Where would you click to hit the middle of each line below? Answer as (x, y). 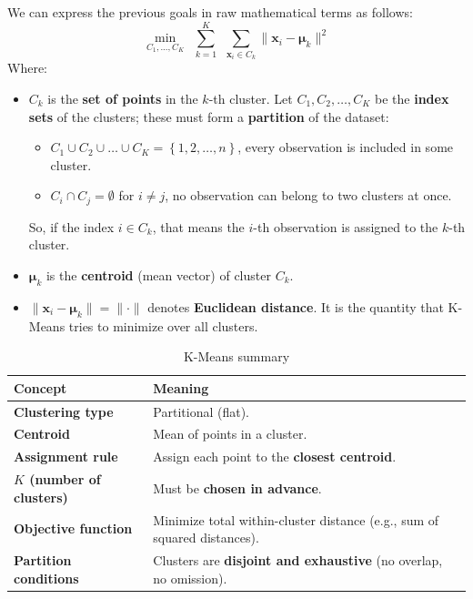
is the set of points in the (123, 98)
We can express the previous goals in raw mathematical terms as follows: (210, 12)
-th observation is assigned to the (346, 226)
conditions (46, 578)
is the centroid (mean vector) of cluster (158, 274)
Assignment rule (66, 457)
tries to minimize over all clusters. (163, 325)
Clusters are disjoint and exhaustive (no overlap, (298, 560)
